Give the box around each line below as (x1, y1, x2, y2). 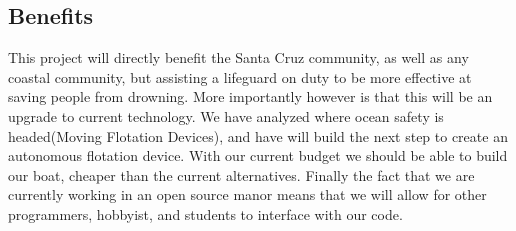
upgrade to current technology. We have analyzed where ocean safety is (8, 105, 444, 126)
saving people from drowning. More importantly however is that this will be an (8, 86, 493, 107)
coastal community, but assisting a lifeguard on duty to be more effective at (8, 66, 472, 87)
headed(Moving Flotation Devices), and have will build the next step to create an (8, 125, 508, 146)
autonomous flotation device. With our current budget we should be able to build (8, 145, 508, 166)
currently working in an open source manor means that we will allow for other (8, 184, 487, 205)
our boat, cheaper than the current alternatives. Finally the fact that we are (8, 164, 475, 185)
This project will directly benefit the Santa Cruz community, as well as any (8, 47, 469, 68)
